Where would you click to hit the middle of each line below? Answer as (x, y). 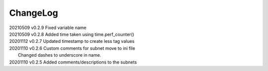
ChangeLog (33, 13)
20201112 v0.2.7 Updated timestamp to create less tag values (72, 41)
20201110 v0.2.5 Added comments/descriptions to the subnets (73, 62)
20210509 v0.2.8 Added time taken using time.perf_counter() (72, 34)
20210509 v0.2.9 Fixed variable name (48, 28)
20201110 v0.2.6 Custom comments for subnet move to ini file (72, 48)
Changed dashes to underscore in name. (60, 55)
